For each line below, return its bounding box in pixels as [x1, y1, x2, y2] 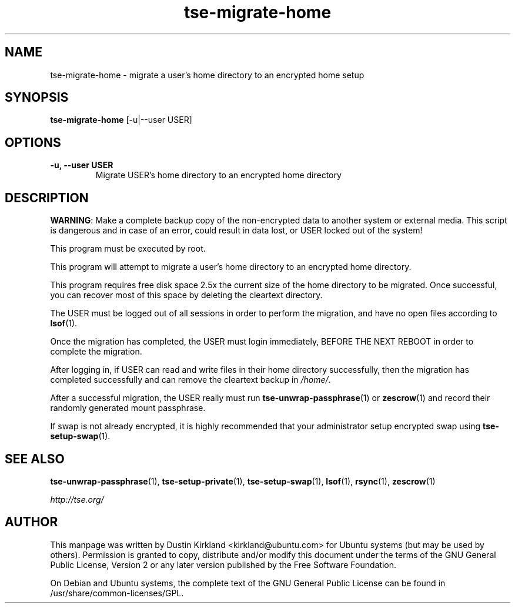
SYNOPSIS [5, 90, 69, 105]
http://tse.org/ [50, 494, 104, 505]
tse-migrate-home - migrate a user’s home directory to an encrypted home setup [50, 69, 364, 80]
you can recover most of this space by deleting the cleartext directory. [50, 290, 323, 300]
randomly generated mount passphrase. [50, 403, 206, 413]
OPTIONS [5, 135, 61, 150]
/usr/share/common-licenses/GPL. [50, 587, 184, 598]
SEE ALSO [5, 451, 65, 466]
